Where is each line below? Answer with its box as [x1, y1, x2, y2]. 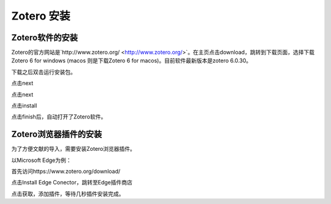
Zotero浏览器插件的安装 [11, 129, 102, 140]
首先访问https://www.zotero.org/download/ [11, 168, 121, 175]
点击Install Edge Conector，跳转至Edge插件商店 [11, 179, 133, 186]
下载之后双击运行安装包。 [11, 68, 76, 76]
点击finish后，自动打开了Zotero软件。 [11, 113, 107, 120]
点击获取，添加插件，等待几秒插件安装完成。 [11, 190, 124, 197]
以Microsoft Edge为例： [11, 156, 72, 164]
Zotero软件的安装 [11, 32, 78, 43]
